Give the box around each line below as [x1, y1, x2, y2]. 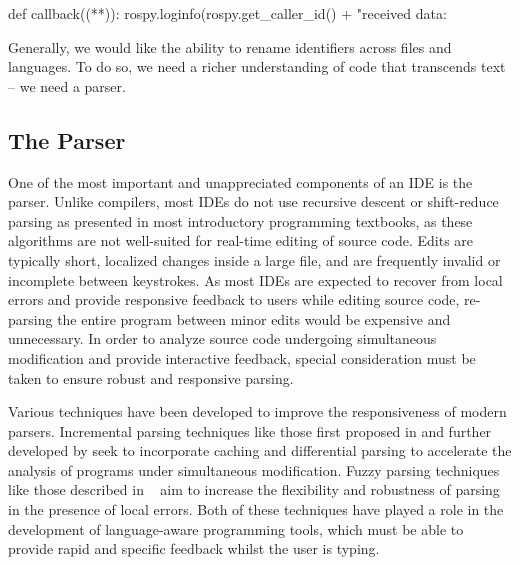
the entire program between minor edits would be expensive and [57, 308, 451, 329]
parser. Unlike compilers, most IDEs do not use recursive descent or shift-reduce [8, 191, 499, 212]
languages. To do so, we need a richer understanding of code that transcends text [8, 56, 506, 77]
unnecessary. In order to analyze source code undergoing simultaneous [8, 328, 437, 349]
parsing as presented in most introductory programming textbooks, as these [8, 210, 473, 231]
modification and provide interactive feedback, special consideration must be [8, 347, 476, 368]
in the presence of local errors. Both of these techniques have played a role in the [8, 499, 504, 520]
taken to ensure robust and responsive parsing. [8, 367, 294, 388]
